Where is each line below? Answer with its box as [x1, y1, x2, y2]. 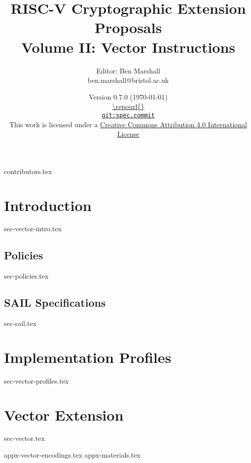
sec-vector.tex [4, 433, 45, 443]
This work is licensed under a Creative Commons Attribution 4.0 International [9, 119, 247, 129]
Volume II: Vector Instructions [21, 36, 236, 57]
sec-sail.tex [4, 318, 36, 328]
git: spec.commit [102, 111, 155, 119]
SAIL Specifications [4, 295, 106, 310]
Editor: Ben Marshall [96, 65, 160, 75]
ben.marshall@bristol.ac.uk [87, 75, 169, 85]
